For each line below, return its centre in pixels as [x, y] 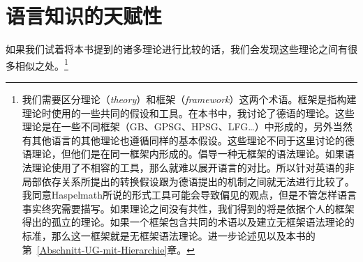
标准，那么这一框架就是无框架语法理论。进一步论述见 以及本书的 [169, 235]
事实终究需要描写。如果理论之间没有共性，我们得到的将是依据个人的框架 [188, 208]
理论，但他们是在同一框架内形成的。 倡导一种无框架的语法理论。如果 [188, 154]
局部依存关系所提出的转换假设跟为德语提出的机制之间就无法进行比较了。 [188, 181]
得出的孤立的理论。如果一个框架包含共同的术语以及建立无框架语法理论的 [188, 222]
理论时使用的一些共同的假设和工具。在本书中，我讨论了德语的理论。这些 [188, 113]
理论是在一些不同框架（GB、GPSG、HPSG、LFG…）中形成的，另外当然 [187, 126]
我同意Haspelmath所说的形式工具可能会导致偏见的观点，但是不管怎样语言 [189, 195]
